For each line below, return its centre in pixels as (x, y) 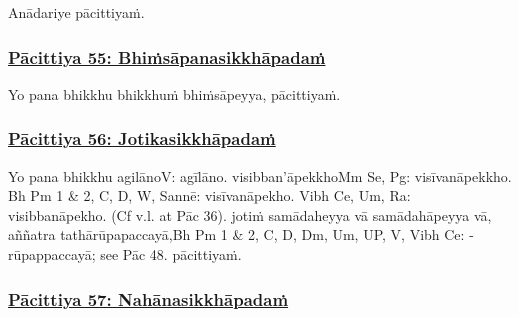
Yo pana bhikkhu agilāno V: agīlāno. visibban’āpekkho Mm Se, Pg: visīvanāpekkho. (260, 175)
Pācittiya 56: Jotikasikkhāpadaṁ (142, 138)
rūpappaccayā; (52, 254)
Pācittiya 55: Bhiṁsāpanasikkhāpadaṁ (167, 56)
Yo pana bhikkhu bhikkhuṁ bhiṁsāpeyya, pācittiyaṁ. (174, 93)
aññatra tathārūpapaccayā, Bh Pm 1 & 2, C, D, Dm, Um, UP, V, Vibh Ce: (236, 234)
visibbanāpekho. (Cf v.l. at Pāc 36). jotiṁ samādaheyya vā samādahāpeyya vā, (250, 214)
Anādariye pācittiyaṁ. (76, 12)
